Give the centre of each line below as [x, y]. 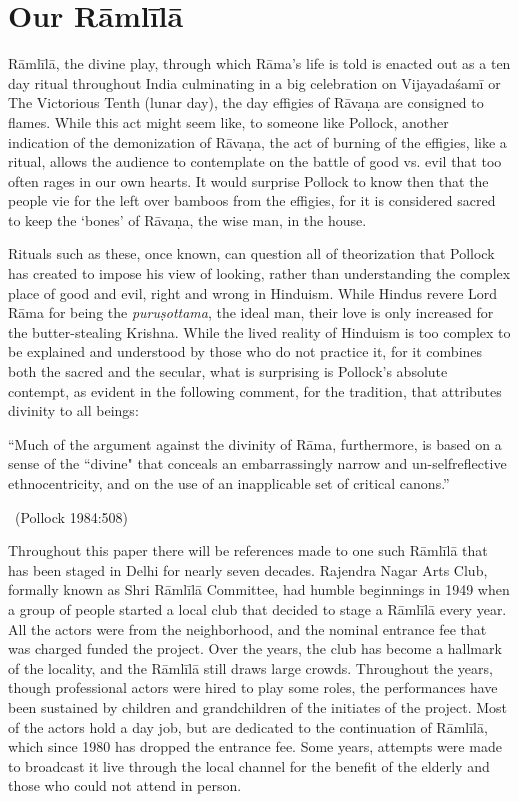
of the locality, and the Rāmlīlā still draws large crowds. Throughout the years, [250, 667]
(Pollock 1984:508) [71, 516]
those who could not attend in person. [125, 785]
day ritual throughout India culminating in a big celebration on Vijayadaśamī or [254, 82]
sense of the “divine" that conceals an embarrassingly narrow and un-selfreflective [257, 463]
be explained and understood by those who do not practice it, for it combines [245, 351]
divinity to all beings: [73, 410]
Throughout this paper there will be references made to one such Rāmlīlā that [248, 550]
